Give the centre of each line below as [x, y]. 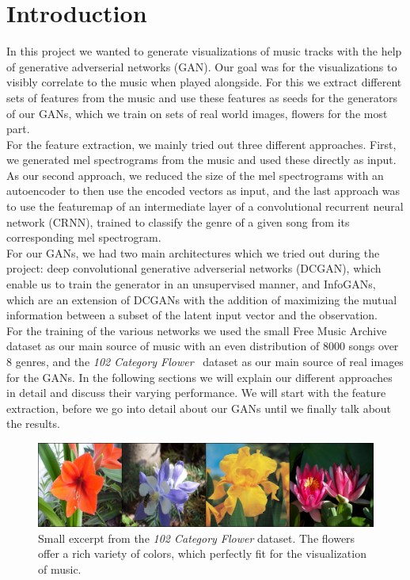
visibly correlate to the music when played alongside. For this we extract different [204, 82]
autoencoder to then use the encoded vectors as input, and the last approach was [203, 191]
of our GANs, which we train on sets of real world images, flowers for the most [197, 113]
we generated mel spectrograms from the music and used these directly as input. [201, 160]
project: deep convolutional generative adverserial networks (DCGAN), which [194, 268]
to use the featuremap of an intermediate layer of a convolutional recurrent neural [205, 206]
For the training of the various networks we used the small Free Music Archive [197, 330]
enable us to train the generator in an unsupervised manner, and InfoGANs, [191, 284]
